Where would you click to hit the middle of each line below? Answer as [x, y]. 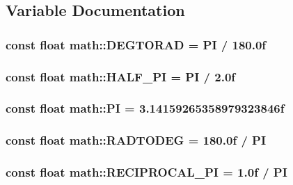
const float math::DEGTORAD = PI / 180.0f [136, 44]
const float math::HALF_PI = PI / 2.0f [121, 76]
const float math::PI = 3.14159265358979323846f [145, 108]
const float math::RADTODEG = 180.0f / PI [136, 140]
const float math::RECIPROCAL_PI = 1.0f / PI [146, 172]
